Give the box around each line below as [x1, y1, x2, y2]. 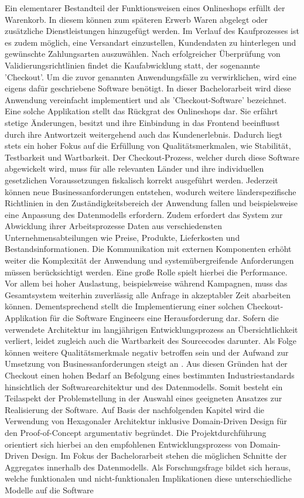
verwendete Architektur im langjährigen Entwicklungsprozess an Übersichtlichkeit [5, 323, 298, 335]
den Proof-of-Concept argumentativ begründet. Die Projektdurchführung [5, 426, 267, 438]
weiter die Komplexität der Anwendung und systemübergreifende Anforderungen [5, 254, 294, 267]
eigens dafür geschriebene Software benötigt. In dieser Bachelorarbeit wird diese [5, 82, 291, 94]
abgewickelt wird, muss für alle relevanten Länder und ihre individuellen [5, 162, 264, 175]
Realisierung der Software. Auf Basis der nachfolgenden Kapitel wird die [5, 403, 265, 415]
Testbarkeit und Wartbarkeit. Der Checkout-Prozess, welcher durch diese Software [5, 151, 300, 163]
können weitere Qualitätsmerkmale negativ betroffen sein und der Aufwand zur [5, 346, 289, 358]
